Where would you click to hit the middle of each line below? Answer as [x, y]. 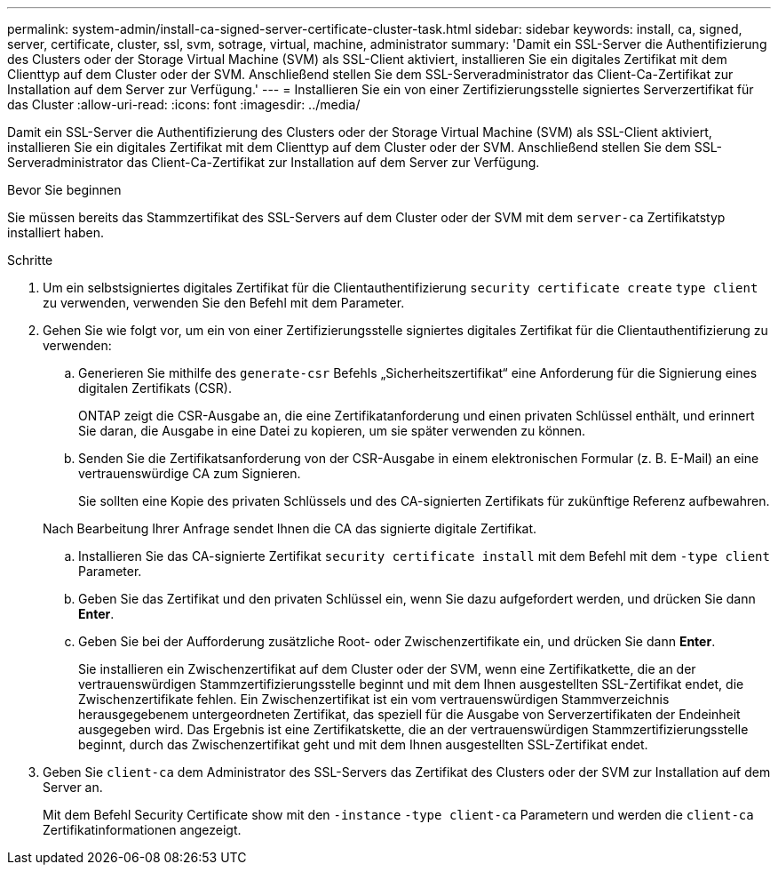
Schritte [30, 260]
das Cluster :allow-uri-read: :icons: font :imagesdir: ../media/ [184, 104]
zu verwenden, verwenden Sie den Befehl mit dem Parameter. [224, 303]
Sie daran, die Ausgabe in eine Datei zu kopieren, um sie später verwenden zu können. [332, 431]
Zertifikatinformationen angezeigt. [142, 830]
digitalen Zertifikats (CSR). [155, 388]
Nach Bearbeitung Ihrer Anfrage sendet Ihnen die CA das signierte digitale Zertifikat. [290, 528]
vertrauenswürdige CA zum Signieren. [190, 473]
